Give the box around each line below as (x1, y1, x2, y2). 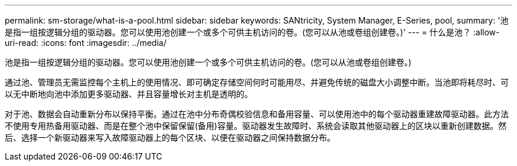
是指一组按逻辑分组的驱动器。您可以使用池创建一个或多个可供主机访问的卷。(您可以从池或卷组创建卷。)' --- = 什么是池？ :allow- (5, 27, 500, 37)
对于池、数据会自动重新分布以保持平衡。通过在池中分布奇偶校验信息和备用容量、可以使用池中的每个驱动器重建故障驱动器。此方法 (5, 109, 509, 119)
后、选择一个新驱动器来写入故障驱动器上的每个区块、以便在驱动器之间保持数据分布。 (5, 132, 335, 142)
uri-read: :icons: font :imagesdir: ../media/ (5, 38, 166, 48)
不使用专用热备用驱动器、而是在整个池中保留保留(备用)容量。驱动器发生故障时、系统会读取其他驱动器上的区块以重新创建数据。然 (5, 121, 507, 131)
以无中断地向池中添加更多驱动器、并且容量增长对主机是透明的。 (5, 89, 253, 99)
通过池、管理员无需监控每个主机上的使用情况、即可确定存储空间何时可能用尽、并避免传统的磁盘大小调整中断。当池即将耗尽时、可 (5, 77, 509, 87)
